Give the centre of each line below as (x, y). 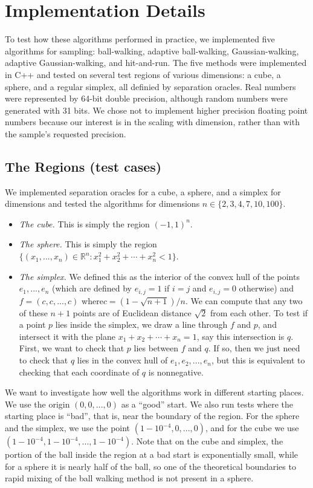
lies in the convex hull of (122, 360)
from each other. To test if (259, 312)
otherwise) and (266, 288)
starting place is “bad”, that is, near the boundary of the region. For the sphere (152, 416)
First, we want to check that (72, 348)
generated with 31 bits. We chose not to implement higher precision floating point (156, 110)
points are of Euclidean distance (132, 312)
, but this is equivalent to (258, 360)
